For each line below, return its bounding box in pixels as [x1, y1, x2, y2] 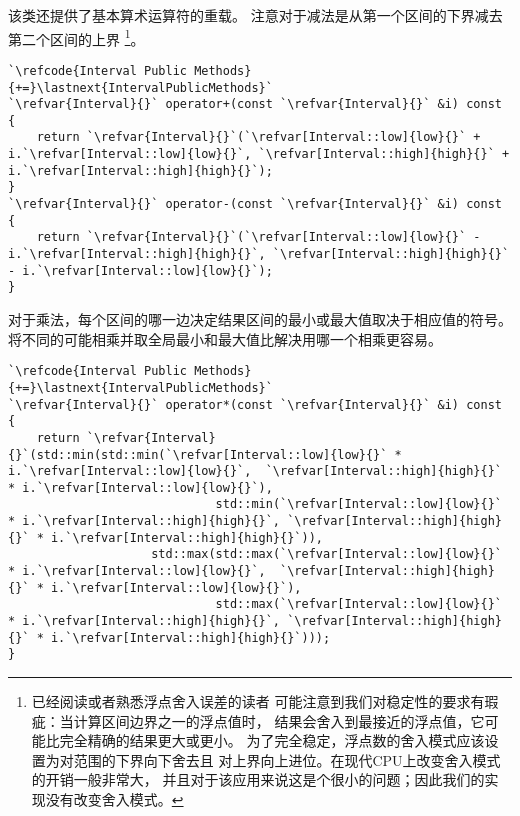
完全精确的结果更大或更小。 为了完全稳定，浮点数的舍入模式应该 [59, 730, 485, 751]
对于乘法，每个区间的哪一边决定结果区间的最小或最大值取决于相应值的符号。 [8, 309, 512, 330]
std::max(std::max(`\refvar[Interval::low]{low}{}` [151, 547, 502, 562]
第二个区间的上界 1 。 [8, 25, 145, 49]
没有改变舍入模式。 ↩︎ [45, 789, 184, 809]
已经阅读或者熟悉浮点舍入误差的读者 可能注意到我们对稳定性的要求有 [31, 691, 485, 712]
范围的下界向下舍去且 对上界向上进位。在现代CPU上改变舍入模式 [73, 749, 501, 770]
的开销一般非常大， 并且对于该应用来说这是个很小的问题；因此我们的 [31, 769, 485, 790]
